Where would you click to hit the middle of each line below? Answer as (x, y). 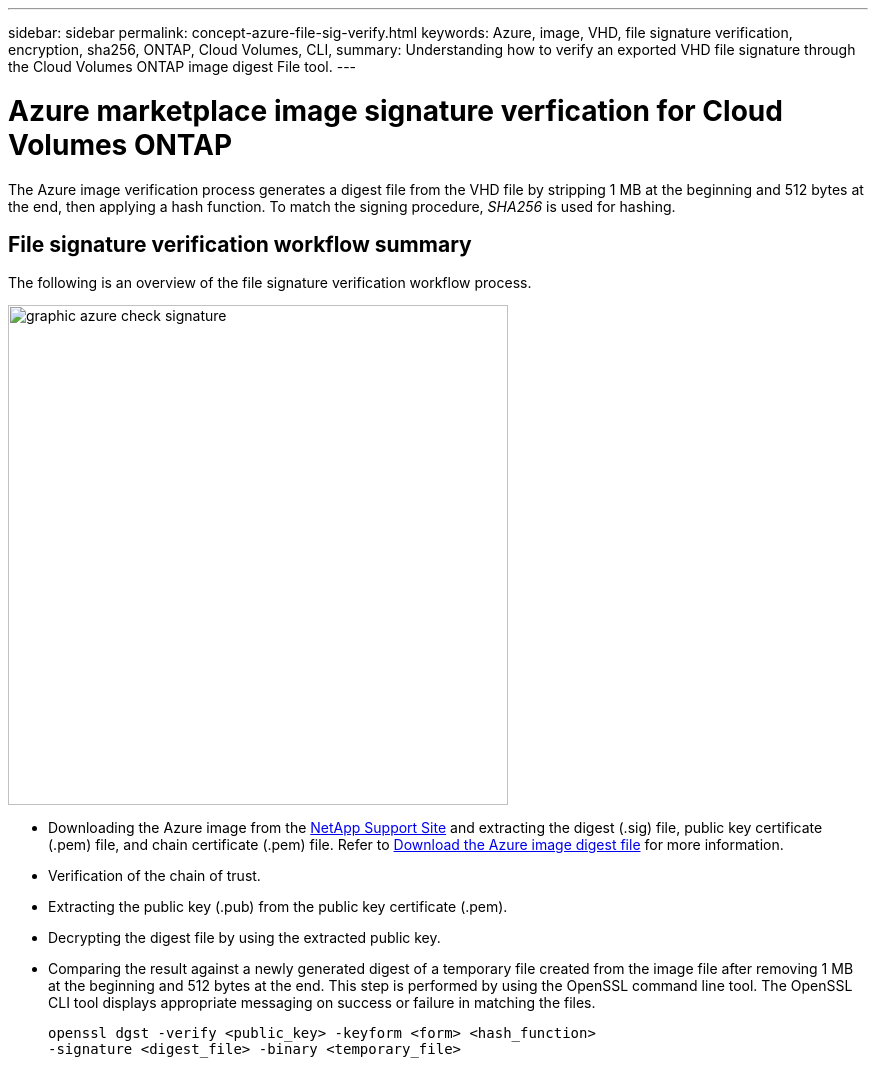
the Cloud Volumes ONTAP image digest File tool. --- (182, 66)
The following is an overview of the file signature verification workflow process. (270, 283)
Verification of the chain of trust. (154, 876)
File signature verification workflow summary (240, 244)
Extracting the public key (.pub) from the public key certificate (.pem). (278, 907)
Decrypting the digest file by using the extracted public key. (244, 938)
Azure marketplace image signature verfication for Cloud (395, 110)
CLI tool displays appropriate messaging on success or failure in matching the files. (322, 1003)
